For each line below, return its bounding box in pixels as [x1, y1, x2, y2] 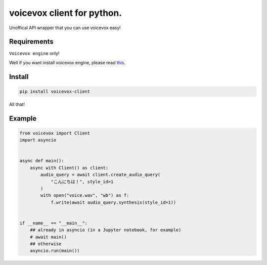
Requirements [9, 38, 54, 46]
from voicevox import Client [19, 130, 90, 136]
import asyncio [19, 137, 56, 143]
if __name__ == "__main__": [19, 220, 88, 226]
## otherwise [30, 241, 62, 247]
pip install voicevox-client [19, 88, 90, 94]
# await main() [30, 234, 67, 240]
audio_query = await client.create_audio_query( [40, 172, 161, 177]
